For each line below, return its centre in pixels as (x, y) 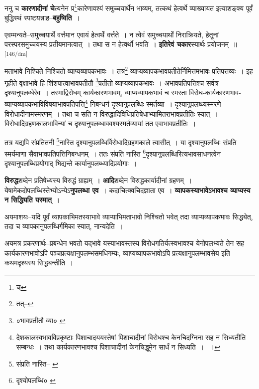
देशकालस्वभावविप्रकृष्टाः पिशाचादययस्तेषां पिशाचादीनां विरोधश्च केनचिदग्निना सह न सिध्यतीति (131, 337)
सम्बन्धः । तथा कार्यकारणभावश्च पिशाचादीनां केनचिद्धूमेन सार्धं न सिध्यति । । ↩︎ (118, 347)
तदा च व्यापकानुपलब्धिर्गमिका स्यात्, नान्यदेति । (64, 226)
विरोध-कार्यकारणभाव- (215, 92)
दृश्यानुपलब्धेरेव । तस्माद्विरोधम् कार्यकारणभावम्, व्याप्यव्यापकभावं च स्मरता (96, 92)
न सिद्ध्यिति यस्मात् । (32, 200)
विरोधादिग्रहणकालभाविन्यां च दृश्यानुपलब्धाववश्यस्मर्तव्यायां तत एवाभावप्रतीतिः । (100, 123)
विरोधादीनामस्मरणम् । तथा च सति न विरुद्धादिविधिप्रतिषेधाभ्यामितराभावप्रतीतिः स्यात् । (111, 113)
